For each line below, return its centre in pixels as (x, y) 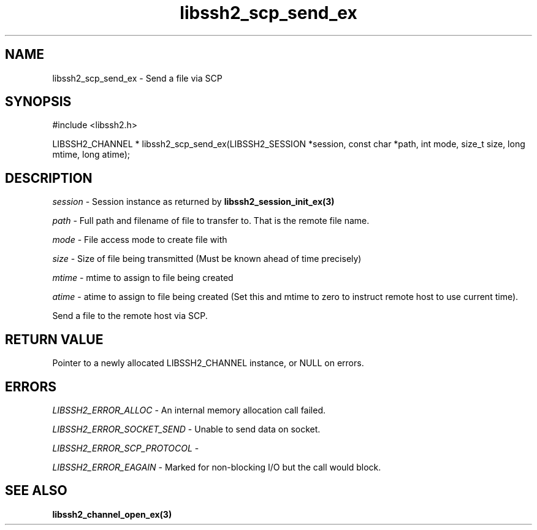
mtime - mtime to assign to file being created (143, 278)
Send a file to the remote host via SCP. (130, 316)
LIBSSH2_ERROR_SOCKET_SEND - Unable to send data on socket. (186, 429)
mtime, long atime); (91, 155)
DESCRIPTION (49, 178)
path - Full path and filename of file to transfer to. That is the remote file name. (211, 221)
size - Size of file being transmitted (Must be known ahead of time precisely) (207, 259)
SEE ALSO (36, 491)
